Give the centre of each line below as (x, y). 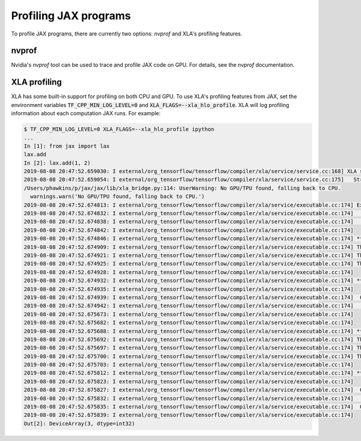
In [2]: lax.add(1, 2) (57, 163)
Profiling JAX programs (71, 16)
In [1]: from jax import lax (67, 146)
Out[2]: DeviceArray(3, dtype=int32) (79, 423)
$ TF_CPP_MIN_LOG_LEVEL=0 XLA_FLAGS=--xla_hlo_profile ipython (119, 129)
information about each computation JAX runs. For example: (86, 114)
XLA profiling (37, 82)
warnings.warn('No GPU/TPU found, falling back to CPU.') (118, 196)
